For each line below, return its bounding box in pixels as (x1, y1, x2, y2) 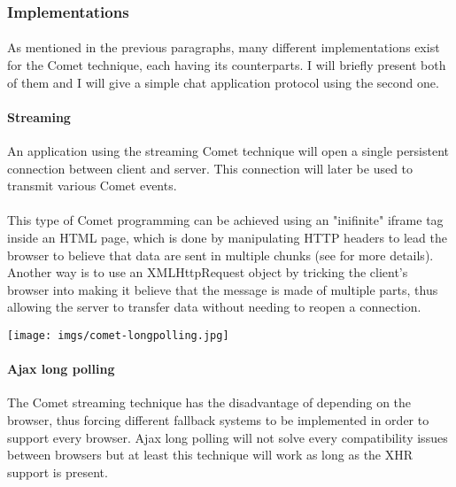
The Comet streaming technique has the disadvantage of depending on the (7, 393, 412, 412)
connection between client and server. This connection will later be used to (7, 158, 413, 177)
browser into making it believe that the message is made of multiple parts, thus (7, 280, 438, 298)
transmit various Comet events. (7, 176, 177, 195)
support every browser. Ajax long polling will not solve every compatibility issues (7, 428, 448, 446)
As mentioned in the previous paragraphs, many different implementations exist (7, 38, 440, 57)
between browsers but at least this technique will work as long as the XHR (7, 445, 413, 464)
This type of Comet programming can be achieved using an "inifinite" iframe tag (7, 211, 444, 229)
